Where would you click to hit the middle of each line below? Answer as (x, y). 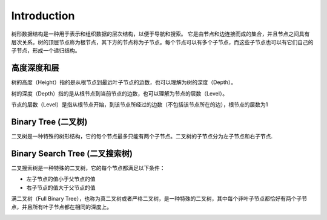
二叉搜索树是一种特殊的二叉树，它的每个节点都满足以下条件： (88, 168)
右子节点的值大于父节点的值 (61, 187)
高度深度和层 (35, 68)
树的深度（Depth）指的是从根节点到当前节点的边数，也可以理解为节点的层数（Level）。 (120, 93)
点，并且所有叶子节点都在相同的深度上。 (61, 207)
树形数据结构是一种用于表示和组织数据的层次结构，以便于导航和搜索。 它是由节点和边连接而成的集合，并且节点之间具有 (160, 34)
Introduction (43, 16)
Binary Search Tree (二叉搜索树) (72, 153)
